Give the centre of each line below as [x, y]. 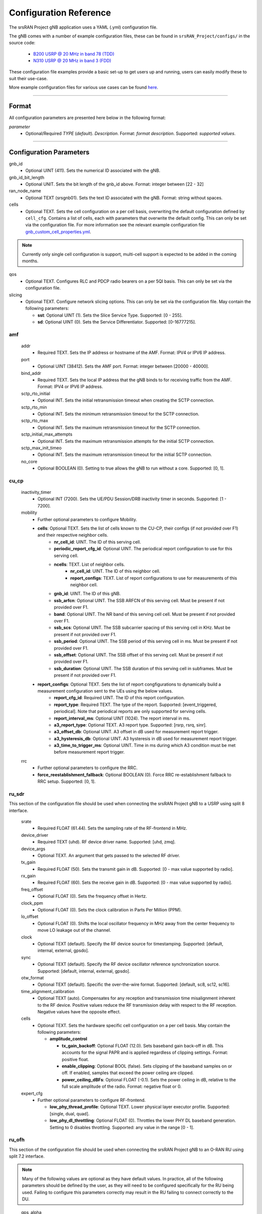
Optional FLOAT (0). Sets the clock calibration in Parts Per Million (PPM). [110, 910]
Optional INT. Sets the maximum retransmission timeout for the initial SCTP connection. [125, 455]
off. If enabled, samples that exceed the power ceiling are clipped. [128, 1073]
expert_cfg [32, 1093]
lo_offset [30, 917]
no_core [29, 461]
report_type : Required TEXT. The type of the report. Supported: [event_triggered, [136, 705]
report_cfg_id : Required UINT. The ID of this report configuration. [120, 698]
